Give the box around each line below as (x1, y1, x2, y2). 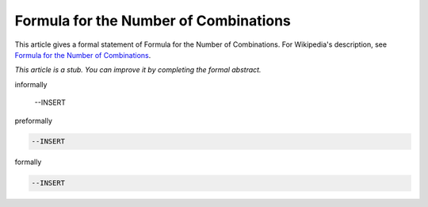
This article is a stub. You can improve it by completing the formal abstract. (14, 65, 262, 75)
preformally (14, 116, 53, 125)
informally (14, 79, 48, 89)
